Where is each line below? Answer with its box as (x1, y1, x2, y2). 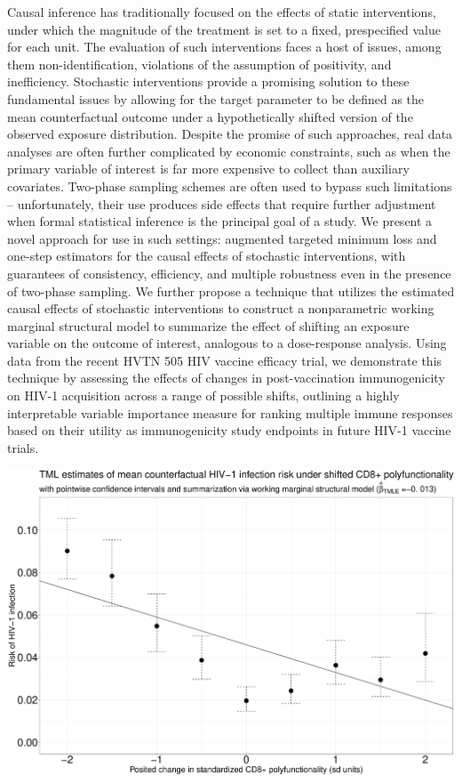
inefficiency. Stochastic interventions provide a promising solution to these (7, 72, 410, 91)
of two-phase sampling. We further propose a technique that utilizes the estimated (7, 281, 455, 300)
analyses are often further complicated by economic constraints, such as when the (7, 141, 450, 160)
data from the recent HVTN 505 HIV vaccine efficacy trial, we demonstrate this (7, 351, 442, 369)
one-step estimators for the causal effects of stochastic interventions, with (7, 246, 406, 265)
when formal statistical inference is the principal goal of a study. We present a (7, 212, 433, 230)
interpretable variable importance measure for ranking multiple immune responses (7, 403, 453, 422)
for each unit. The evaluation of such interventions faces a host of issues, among (7, 37, 442, 56)
